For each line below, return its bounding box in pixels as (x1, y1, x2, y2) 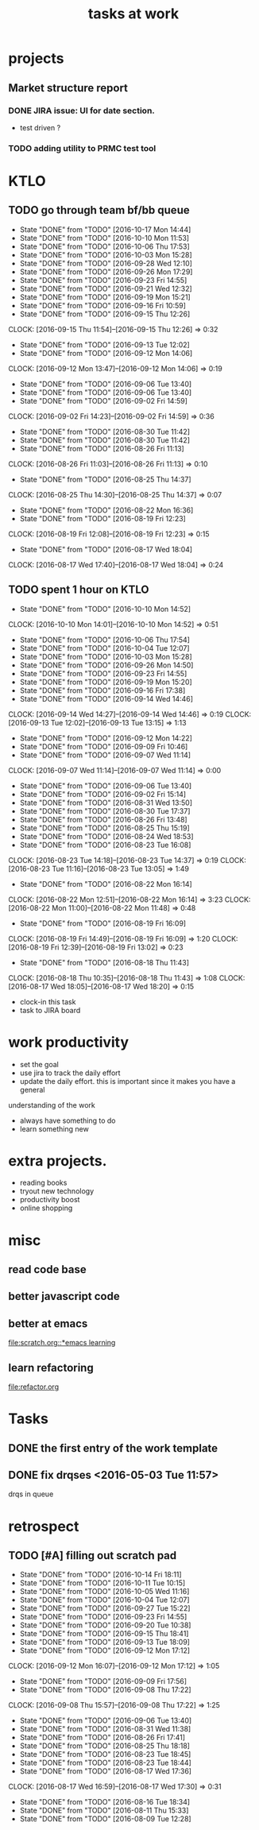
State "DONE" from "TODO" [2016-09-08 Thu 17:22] (19, 1685, 192, 1695)
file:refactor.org (8, 1382, 60, 1391)
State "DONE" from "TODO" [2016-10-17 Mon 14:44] (19, 224, 191, 234)
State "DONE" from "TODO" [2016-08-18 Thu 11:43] (19, 958, 189, 967)
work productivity (8, 1033, 129, 1051)
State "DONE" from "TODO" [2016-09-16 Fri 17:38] (19, 685, 186, 695)
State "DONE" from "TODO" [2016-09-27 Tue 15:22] (19, 1604, 191, 1613)
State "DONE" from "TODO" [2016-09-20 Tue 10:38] (19, 1620, 191, 1630)
